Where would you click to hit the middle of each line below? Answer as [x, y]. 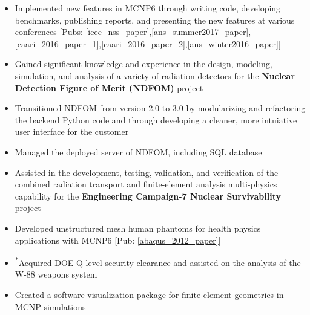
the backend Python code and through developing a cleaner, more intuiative [156, 119]
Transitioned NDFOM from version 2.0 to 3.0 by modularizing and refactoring [160, 108]
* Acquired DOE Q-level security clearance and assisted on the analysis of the [158, 261]
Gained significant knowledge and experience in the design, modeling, [143, 64]
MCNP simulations [50, 306]
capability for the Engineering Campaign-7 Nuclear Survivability [148, 196]
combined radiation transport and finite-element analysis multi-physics [146, 184]
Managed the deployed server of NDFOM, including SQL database [138, 151]
